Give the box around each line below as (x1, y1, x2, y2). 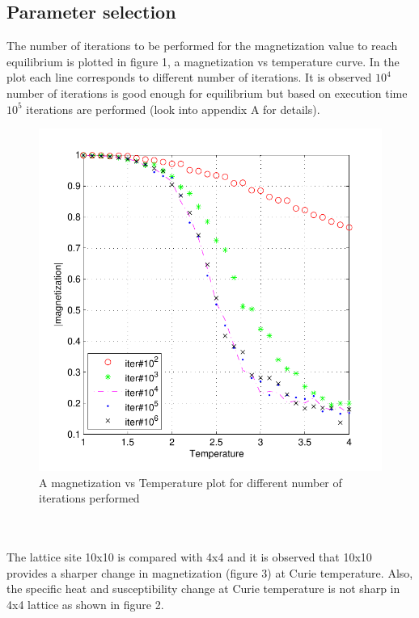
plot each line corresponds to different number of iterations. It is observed (6, 69, 372, 86)
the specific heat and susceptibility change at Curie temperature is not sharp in (6, 580, 400, 597)
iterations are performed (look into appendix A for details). (26, 100, 320, 117)
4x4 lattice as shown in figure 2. (6, 595, 164, 612)
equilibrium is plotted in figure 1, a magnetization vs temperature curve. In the (6, 53, 400, 69)
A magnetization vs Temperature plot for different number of (39, 473, 342, 490)
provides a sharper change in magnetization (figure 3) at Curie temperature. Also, (6, 564, 413, 581)
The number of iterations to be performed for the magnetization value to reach (6, 37, 398, 54)
